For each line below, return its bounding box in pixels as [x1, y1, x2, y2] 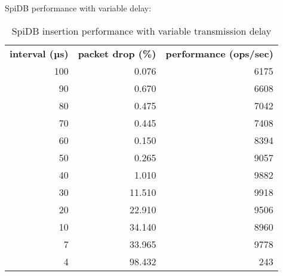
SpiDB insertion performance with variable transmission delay [11, 23, 272, 38]
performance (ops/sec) [165, 46, 273, 60]
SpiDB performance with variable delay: [5, 2, 152, 14]
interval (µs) [10, 46, 69, 60]
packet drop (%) [78, 46, 156, 60]
